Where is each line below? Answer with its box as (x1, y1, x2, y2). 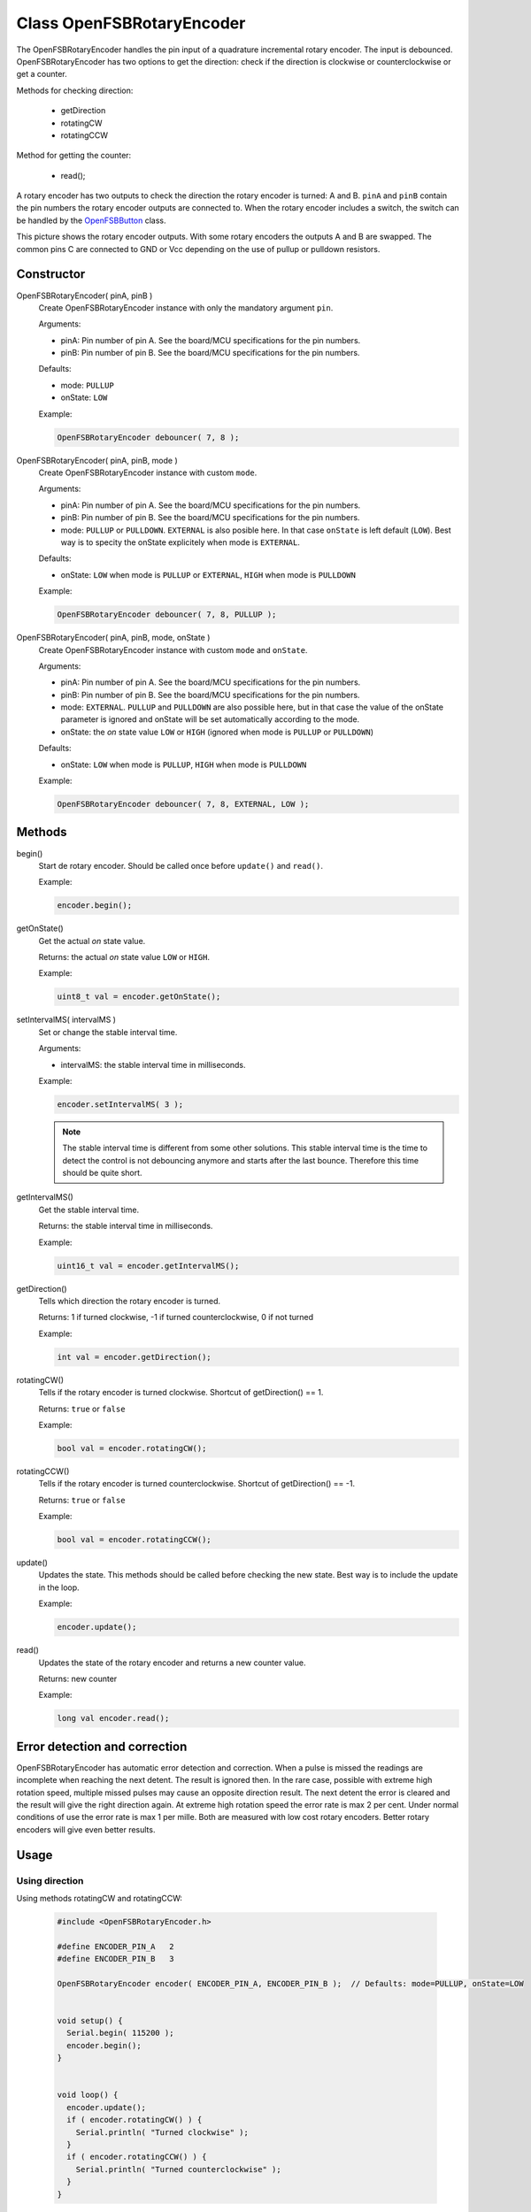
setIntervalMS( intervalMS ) (16, 1014, 117, 1025)
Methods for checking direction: (16, 85, 134, 96)
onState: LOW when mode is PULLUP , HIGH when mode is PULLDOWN (60, 759, 307, 770)
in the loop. (38, 1582, 80, 1593)
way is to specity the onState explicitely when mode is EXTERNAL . (60, 536, 300, 548)
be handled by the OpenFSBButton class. (16, 215, 167, 226)
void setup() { (57, 2016, 123, 2026)
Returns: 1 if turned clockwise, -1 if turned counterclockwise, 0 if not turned (38, 1312, 314, 1323)
